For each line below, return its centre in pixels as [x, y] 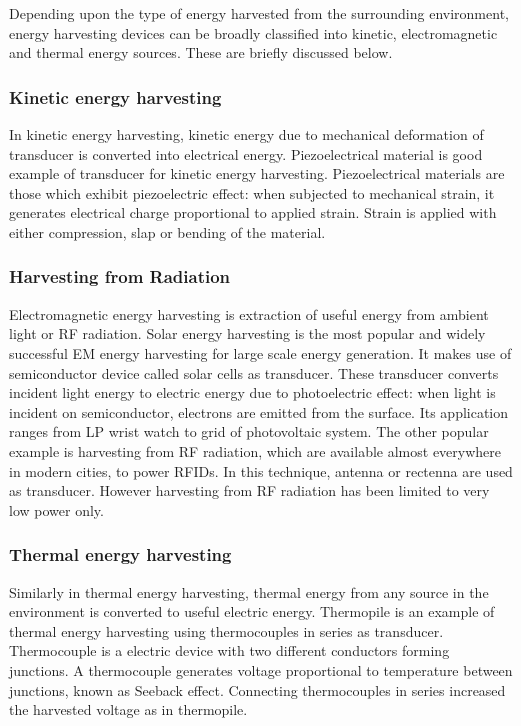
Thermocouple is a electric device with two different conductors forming [229, 650]
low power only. [56, 509]
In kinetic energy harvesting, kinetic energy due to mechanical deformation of [246, 134]
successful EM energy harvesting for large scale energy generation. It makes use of [260, 352]
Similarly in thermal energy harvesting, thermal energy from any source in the [249, 591]
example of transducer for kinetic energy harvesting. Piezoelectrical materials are [257, 173]
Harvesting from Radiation [120, 276]
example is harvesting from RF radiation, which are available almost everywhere [255, 450]
